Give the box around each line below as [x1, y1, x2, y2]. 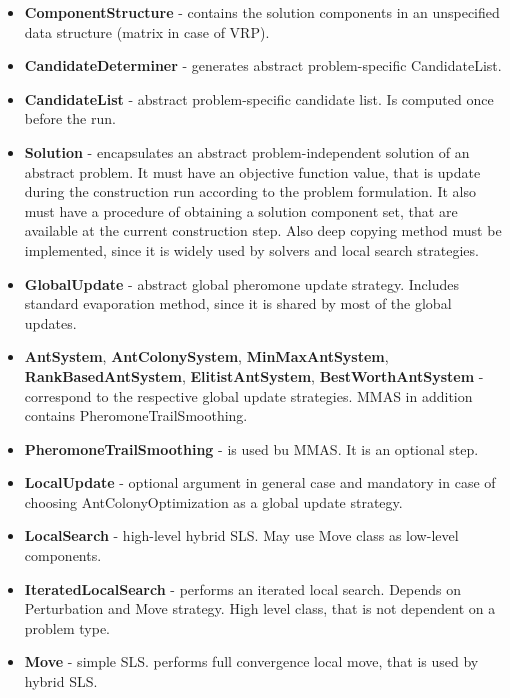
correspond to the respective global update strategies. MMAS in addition [24, 385, 473, 406]
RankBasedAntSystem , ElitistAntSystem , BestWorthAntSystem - [24, 365, 484, 386]
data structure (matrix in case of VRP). [24, 21, 270, 42]
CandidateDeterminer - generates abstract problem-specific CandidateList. [24, 55, 502, 76]
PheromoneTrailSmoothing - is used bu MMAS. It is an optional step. [24, 438, 479, 459]
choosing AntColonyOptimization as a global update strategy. [24, 491, 403, 512]
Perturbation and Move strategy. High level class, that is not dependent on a [24, 598, 496, 619]
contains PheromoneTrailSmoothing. [24, 405, 248, 426]
